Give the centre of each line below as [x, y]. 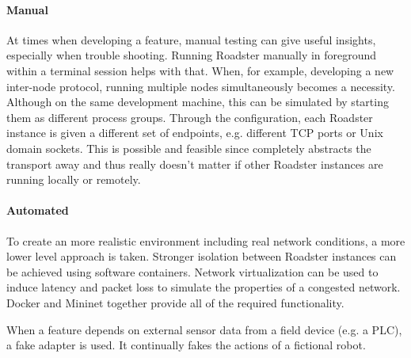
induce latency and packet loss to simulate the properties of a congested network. [204, 287]
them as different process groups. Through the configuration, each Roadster [190, 117]
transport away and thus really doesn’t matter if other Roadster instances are [195, 164]
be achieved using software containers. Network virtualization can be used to [192, 271]
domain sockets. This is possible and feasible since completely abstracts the [189, 148]
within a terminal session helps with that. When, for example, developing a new [200, 70]
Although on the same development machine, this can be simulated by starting [198, 102]
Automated [38, 210]
